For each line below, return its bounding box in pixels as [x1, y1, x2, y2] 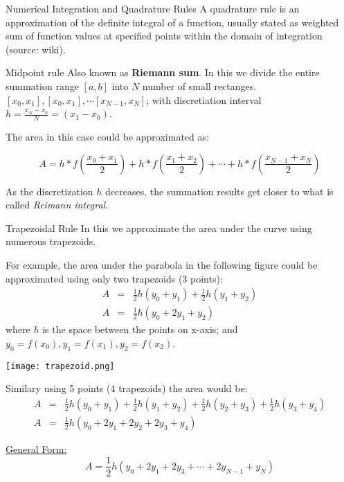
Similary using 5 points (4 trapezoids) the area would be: [6, 381, 248, 395]
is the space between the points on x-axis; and [42, 322, 238, 337]
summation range [6, 78, 79, 93]
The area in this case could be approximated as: [6, 129, 209, 143]
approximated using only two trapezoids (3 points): [6, 271, 223, 285]
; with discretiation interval [146, 92, 262, 107]
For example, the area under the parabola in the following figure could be [6, 257, 318, 271]
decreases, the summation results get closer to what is [105, 184, 334, 198]
